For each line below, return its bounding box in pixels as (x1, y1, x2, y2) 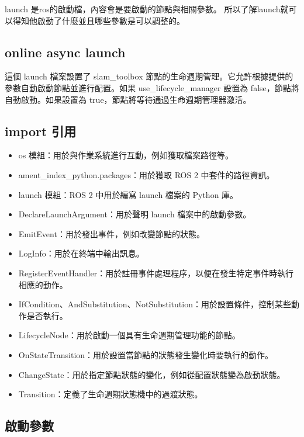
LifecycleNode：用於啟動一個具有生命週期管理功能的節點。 (18, 329, 240, 341)
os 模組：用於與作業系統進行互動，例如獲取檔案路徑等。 (18, 149, 233, 161)
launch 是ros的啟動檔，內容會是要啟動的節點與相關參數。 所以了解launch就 (5, 3, 289, 15)
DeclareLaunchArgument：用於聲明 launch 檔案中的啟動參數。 (18, 208, 251, 220)
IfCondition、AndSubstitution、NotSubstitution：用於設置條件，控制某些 (18, 298, 291, 310)
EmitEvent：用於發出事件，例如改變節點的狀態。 (18, 227, 205, 240)
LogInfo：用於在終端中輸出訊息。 (18, 247, 144, 259)
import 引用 (5, 122, 77, 140)
